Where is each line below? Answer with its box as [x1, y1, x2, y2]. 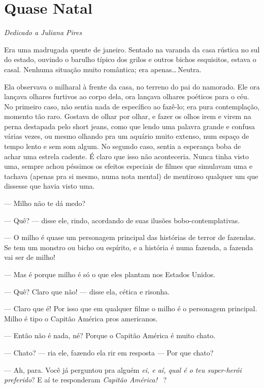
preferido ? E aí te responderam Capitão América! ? [4, 374, 167, 385]
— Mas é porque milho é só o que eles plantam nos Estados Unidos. [4, 269, 216, 279]
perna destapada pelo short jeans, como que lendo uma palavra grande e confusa [4, 121, 255, 131]
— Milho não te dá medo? [4, 198, 86, 208]
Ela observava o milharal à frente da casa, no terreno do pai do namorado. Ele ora [4, 81, 260, 92]
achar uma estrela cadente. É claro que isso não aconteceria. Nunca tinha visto [4, 151, 249, 161]
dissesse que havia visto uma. [4, 181, 95, 191]
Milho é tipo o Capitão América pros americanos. [4, 313, 158, 323]
